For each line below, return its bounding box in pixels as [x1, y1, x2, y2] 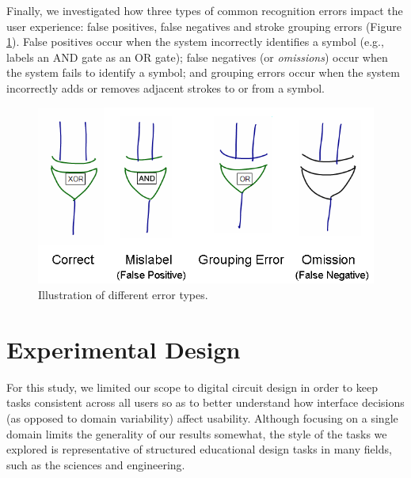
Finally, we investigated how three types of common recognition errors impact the [6, 2, 403, 18]
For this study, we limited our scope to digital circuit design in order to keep [6, 378, 378, 395]
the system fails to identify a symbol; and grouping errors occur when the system [6, 64, 400, 81]
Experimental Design [6, 332, 241, 365]
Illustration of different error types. [38, 286, 208, 303]
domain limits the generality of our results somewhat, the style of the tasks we [6, 425, 387, 442]
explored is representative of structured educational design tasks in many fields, [6, 441, 392, 457]
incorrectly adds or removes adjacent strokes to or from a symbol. [6, 79, 325, 96]
